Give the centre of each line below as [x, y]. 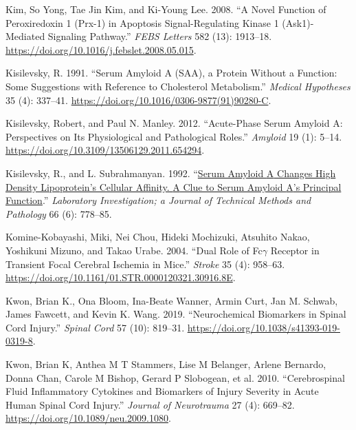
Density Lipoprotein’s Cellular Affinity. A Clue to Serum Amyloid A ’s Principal [174, 186]
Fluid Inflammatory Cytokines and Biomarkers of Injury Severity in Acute [162, 391]
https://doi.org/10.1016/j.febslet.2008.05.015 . [101, 49]
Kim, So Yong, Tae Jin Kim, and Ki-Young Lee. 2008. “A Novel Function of [166, 9]
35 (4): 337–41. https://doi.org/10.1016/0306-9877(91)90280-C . [138, 100]
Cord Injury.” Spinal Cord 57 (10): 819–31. [95, 327]
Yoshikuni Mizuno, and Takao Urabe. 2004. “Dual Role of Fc [134, 250]
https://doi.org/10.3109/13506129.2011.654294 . [105, 150]
